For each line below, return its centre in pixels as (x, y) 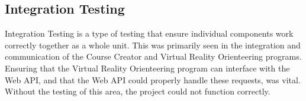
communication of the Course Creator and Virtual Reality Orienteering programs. (153, 56)
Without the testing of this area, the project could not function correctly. (138, 91)
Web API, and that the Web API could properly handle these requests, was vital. (153, 79)
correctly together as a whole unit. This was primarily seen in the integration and (153, 45)
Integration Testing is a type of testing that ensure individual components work (149, 33)
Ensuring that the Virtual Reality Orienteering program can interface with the (147, 68)
